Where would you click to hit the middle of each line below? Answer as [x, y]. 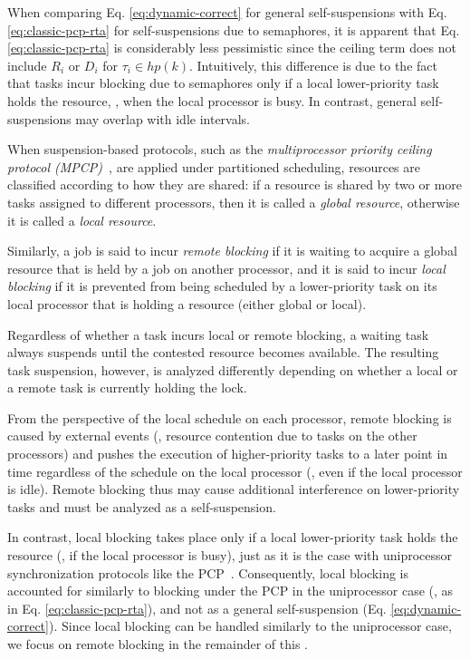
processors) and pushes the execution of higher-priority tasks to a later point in [228, 454]
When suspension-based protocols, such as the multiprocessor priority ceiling [220, 149]
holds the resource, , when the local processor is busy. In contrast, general [212, 100]
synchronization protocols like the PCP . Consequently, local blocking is [208, 572]
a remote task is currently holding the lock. [127, 388]
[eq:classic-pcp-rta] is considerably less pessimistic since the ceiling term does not [232, 48]
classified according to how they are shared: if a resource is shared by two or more [235, 184]
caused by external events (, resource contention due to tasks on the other [212, 436]
